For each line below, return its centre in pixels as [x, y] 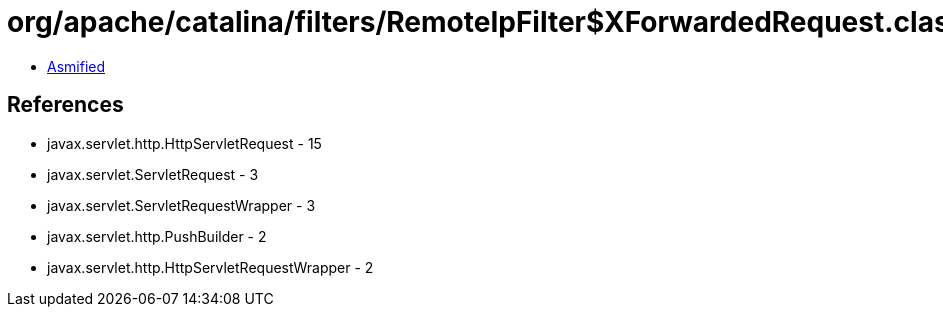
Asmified [76, 66]
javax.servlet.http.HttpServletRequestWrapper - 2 [210, 267]
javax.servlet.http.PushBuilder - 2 [157, 236]
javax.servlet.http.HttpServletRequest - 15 [184, 143]
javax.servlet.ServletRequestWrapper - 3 [181, 205]
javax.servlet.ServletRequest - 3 [153, 174]
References [65, 105]
